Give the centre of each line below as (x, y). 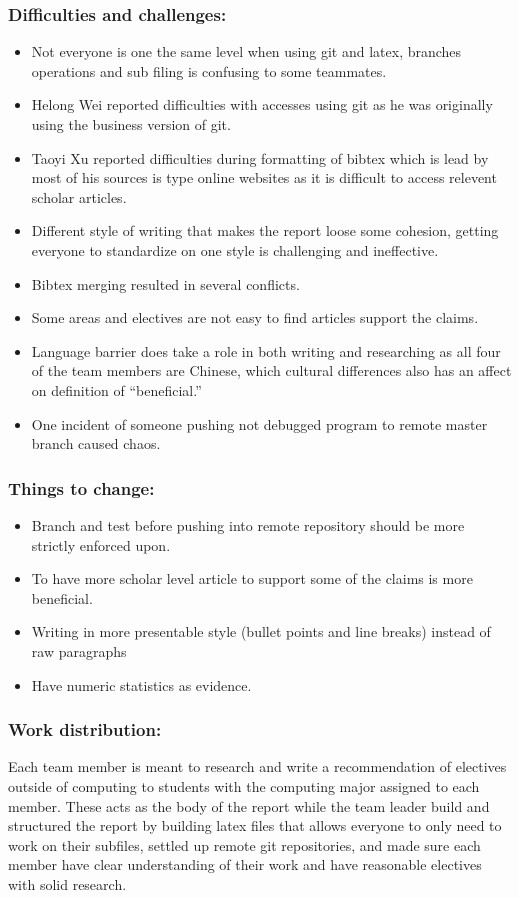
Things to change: (81, 487)
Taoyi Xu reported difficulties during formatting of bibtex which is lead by (260, 157)
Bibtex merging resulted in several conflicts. (165, 283)
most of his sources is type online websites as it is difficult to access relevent (264, 177)
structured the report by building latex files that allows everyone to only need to (255, 825)
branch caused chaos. (96, 443)
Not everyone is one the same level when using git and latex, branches (246, 51)
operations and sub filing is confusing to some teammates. (209, 70)
